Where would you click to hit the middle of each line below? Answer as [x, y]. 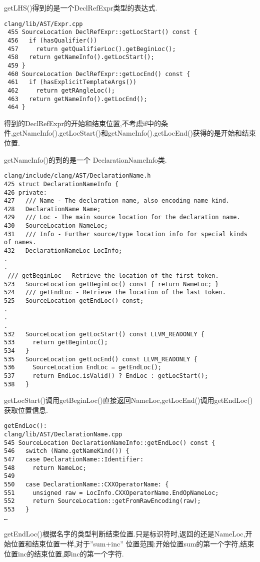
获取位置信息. [26, 410]
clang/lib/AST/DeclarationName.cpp [63, 435]
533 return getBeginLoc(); [56, 343]
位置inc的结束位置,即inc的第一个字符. [64, 553]
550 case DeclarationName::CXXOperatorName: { [86, 485]
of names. [20, 242]
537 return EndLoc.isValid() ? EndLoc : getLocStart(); [106, 376]
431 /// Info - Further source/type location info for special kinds [126, 234]
